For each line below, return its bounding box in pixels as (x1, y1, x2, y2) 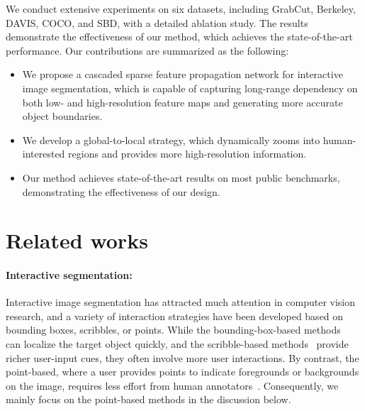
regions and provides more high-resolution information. (68, 146, 307, 161)
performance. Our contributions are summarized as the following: (6, 43, 289, 57)
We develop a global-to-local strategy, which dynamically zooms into (22, 132, 320, 147)
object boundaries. (22, 109, 103, 124)
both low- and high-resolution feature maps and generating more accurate (22, 94, 343, 109)
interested (22, 146, 65, 161)
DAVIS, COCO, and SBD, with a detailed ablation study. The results (6, 15, 308, 30)
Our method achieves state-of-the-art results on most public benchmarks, (22, 170, 340, 185)
